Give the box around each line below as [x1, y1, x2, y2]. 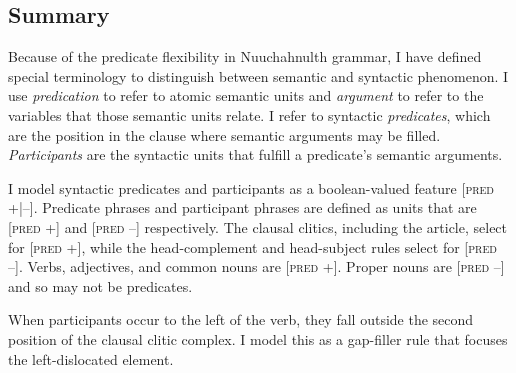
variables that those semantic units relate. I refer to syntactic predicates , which [8, 104, 491, 125]
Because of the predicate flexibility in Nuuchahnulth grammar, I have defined [8, 46, 482, 67]
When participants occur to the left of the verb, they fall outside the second [8, 309, 474, 330]
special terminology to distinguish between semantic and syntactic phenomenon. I [8, 65, 509, 86]
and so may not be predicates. [8, 275, 193, 296]
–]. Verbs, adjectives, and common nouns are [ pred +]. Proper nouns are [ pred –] [8, 256, 505, 277]
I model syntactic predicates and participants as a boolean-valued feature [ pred [8, 177, 494, 198]
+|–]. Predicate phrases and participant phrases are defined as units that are [8, 197, 477, 218]
